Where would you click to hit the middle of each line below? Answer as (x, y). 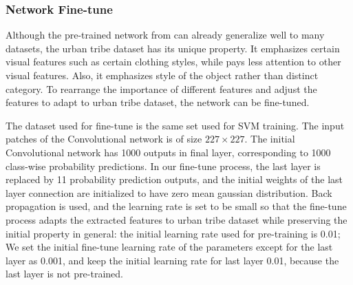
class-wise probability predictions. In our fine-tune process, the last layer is (163, 166)
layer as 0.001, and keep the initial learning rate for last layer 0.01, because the (172, 260)
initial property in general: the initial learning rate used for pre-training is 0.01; (173, 233)
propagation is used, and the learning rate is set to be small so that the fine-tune (176, 206)
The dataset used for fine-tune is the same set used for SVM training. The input (175, 125)
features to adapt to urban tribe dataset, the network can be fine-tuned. (158, 102)
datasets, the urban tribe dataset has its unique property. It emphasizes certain (173, 48)
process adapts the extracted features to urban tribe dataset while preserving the (176, 219)
